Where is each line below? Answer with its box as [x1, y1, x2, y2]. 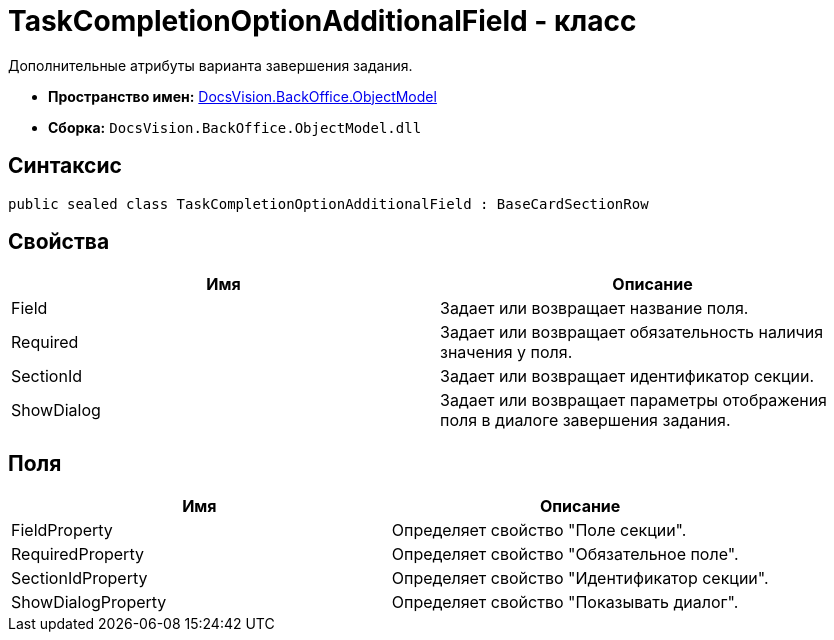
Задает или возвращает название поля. [440, 298, 749, 319]
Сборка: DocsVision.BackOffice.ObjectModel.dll [48, 118, 422, 136]
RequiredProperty [11, 544, 144, 565]
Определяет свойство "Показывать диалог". [391, 592, 739, 613]
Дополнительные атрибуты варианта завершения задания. [8, 56, 413, 74]
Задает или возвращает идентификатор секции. [440, 366, 815, 387]
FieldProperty [11, 520, 113, 541]
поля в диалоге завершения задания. [440, 410, 731, 431]
